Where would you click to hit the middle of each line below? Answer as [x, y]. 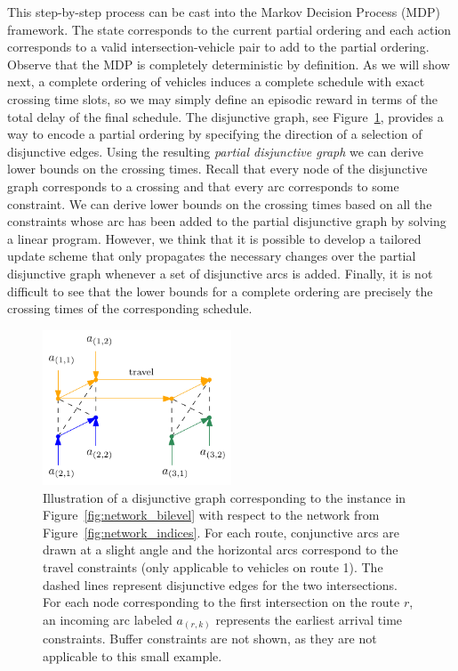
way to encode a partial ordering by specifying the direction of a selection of [215, 134]
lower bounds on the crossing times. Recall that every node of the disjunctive [217, 169]
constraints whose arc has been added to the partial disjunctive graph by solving [227, 221]
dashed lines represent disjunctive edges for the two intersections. [220, 584]
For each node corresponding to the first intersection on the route [221, 602]
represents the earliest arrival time [309, 619]
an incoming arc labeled [108, 619]
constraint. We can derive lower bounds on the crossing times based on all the [220, 203]
